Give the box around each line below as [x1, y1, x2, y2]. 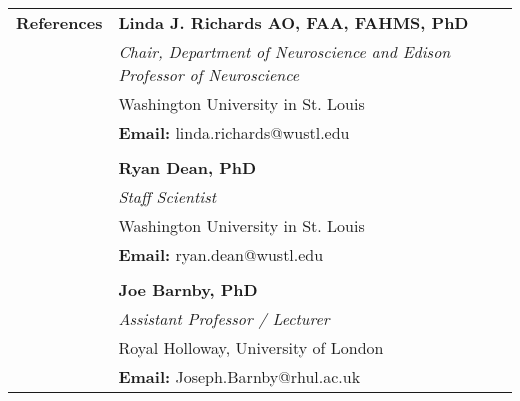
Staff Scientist [118, 185, 217, 208]
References [16, 11, 103, 34]
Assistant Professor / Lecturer [118, 307, 330, 330]
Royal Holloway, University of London [118, 336, 384, 359]
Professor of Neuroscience [118, 63, 300, 86]
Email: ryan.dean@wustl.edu [118, 243, 324, 266]
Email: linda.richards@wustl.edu [118, 121, 350, 144]
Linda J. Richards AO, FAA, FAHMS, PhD [118, 11, 469, 34]
